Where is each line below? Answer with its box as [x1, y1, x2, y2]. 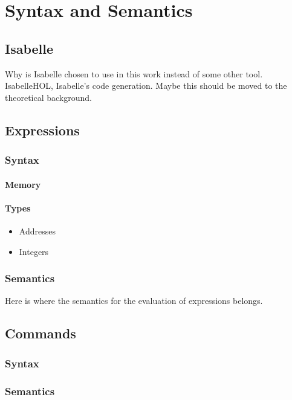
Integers [19, 245, 49, 257]
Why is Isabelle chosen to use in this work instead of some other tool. [5, 67, 263, 80]
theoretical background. [5, 91, 92, 103]
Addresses [19, 224, 56, 237]
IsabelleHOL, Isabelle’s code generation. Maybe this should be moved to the [5, 79, 287, 92]
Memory [5, 178, 41, 190]
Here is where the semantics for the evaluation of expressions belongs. [5, 294, 263, 307]
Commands [5, 324, 76, 343]
